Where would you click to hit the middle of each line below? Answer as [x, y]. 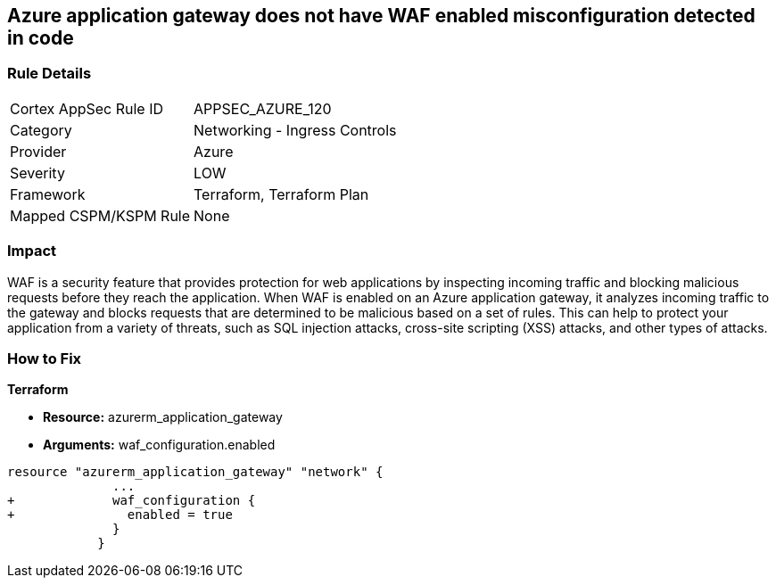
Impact [32, 251]
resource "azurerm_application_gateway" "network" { [195, 472]
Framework [48, 194]
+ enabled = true [120, 515]
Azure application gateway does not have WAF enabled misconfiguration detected [381, 16]
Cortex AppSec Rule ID [87, 108]
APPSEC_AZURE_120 [263, 108]
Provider [38, 151]
